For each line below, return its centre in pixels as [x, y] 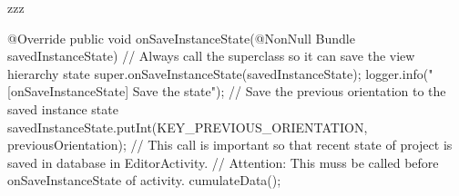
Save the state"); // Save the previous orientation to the [289, 91]
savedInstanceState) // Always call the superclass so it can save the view [211, 56]
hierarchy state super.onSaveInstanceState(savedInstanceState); [184, 73]
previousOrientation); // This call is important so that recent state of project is [230, 145]
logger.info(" [399, 73]
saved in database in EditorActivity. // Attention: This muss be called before [223, 162]
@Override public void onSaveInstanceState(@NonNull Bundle [181, 38]
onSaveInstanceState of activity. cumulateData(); [144, 180]
